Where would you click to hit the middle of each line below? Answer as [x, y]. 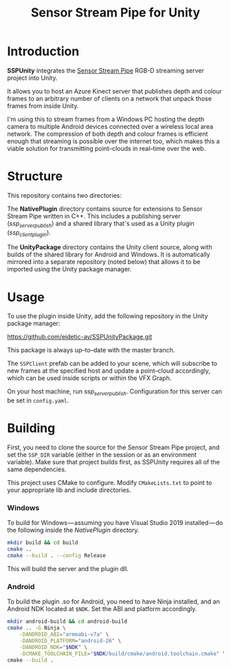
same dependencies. [37, 469]
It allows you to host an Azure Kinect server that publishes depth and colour [114, 91]
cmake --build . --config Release [57, 556]
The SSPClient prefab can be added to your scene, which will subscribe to [112, 364]
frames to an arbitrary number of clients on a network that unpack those [109, 99]
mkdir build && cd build [43, 543]
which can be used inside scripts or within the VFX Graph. [89, 378]
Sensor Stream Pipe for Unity [115, 13]
